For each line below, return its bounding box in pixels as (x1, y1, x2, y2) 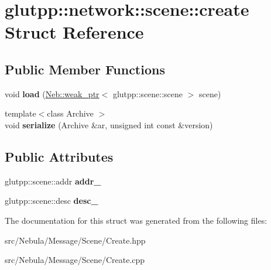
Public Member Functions (5, 60, 165, 78)
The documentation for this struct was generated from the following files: (5, 214, 267, 226)
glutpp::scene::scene (112, 87, 183, 100)
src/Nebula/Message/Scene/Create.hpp (5, 234, 146, 246)
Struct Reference (5, 20, 144, 44)
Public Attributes (5, 147, 114, 165)
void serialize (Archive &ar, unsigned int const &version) (5, 118, 213, 131)
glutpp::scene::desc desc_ (5, 194, 98, 207)
